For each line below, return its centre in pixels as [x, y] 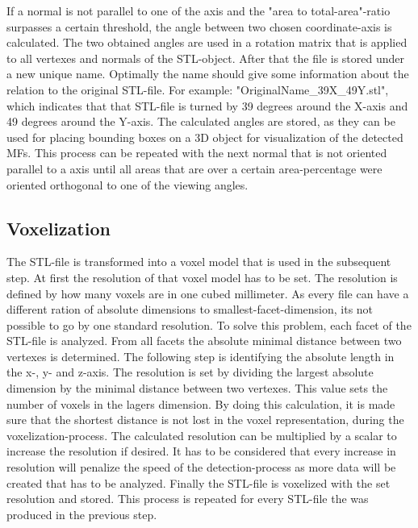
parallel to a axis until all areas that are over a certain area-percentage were [194, 168]
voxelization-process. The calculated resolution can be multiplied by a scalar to [202, 435]
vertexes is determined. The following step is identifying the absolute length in [201, 356]
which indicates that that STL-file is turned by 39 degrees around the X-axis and [207, 105]
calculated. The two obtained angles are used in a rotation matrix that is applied [207, 42]
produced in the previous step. [82, 514]
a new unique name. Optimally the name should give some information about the [208, 74]
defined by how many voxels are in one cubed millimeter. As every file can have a [208, 293]
